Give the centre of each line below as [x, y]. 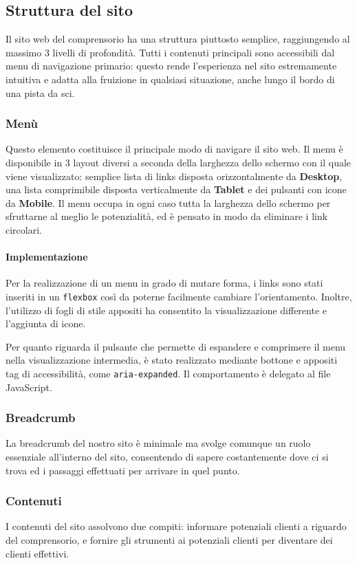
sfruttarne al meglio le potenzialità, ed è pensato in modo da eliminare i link [167, 216]
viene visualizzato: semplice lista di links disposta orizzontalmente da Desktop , [174, 176]
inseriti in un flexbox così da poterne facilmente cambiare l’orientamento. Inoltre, [179, 296]
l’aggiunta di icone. [46, 323]
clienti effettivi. [37, 553]
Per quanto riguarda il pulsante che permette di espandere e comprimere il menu [176, 346]
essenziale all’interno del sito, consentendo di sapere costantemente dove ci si [167, 457]
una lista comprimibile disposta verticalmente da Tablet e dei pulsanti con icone [176, 189]
